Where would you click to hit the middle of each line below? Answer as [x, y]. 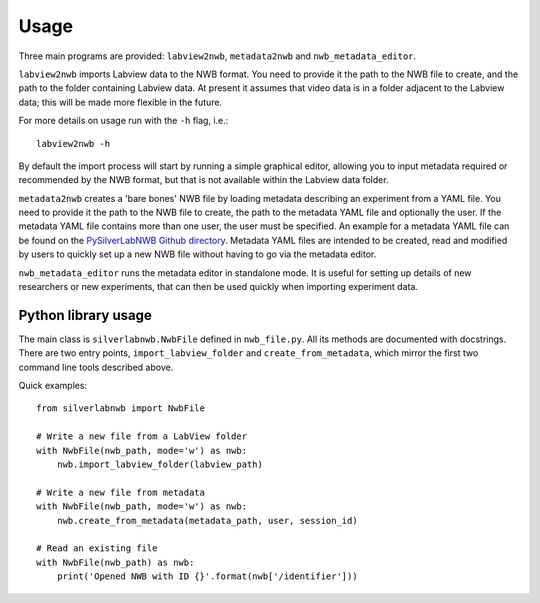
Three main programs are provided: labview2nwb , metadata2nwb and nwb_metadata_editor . [217, 56]
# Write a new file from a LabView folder [142, 436]
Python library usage [85, 315]
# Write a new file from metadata [120, 492]
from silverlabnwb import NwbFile [120, 408]
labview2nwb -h [73, 143]
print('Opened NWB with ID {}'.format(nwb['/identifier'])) [207, 576]
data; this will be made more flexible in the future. [120, 102]
